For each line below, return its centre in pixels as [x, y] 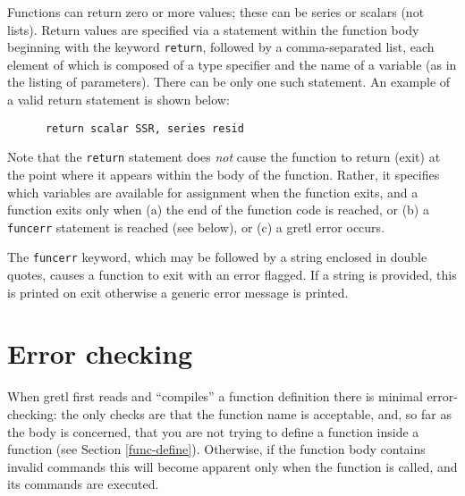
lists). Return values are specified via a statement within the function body [213, 29]
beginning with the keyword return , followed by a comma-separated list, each [221, 47]
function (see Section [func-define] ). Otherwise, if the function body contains [216, 449]
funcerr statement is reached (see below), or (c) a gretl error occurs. [196, 227]
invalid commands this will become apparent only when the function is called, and [232, 466]
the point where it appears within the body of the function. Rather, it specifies [224, 174]
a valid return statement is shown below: [118, 100]
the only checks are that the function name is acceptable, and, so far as [256, 413]
